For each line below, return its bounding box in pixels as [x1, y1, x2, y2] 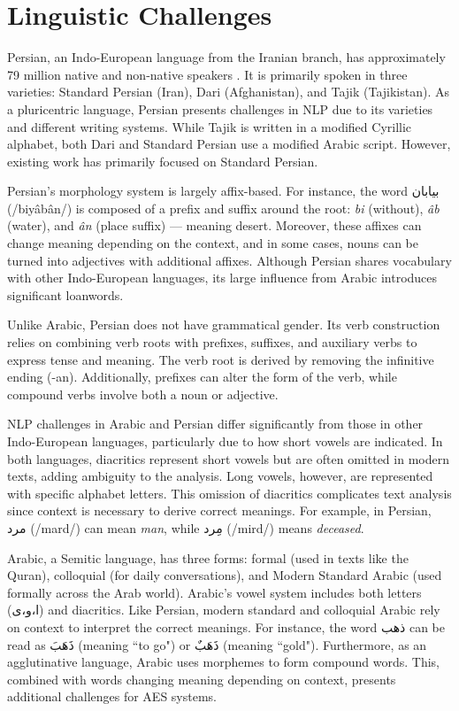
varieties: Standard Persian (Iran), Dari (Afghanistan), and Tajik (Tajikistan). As [7, 82, 450, 101]
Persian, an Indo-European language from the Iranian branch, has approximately [7, 48, 446, 66]
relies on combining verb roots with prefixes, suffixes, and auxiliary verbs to [7, 333, 417, 352]
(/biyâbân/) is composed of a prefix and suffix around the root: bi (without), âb [7, 198, 440, 217]
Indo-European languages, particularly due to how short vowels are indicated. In [7, 432, 443, 450]
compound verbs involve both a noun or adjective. [7, 384, 279, 403]
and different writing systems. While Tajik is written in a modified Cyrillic [7, 117, 412, 135]
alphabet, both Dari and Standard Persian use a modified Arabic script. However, [7, 135, 451, 153]
